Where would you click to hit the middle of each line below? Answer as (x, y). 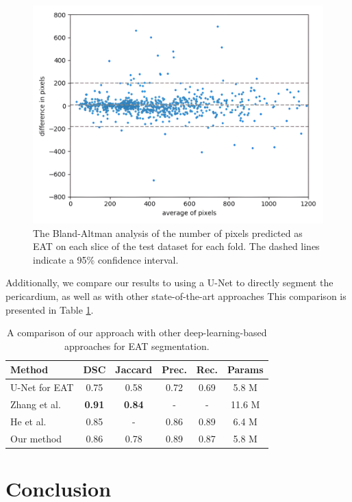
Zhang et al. (36, 404)
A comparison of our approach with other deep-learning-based (137, 332)
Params (245, 369)
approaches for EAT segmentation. (137, 346)
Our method (36, 438)
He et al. (28, 421)
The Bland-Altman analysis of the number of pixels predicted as (168, 233)
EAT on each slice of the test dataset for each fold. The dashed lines (176, 246)
